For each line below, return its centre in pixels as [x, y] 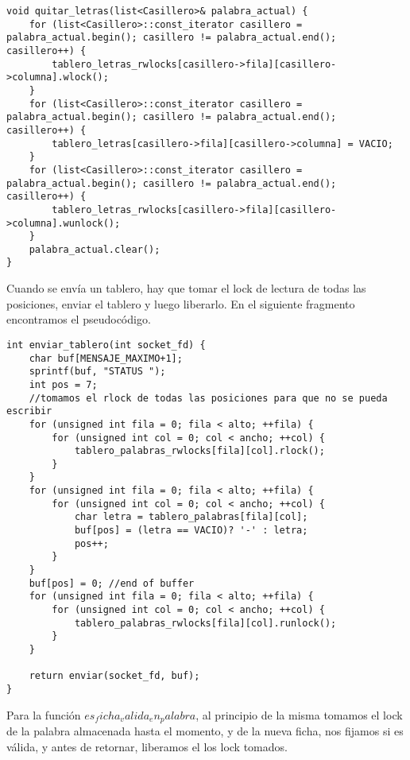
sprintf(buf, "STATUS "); [97, 372]
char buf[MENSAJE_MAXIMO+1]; [106, 358]
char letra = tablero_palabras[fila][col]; [191, 517]
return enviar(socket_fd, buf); [114, 676]
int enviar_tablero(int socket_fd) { [106, 345]
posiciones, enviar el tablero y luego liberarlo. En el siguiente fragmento [181, 303]
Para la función [44, 714]
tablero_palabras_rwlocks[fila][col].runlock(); [205, 623]
